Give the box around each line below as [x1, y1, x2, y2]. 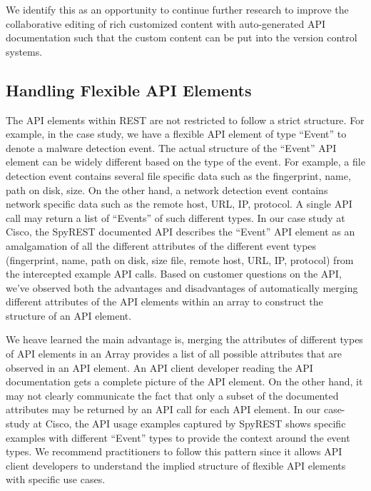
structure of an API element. [6, 308, 132, 323]
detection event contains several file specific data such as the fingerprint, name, [6, 168, 351, 183]
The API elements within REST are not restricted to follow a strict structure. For [6, 112, 365, 127]
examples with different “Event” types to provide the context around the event [6, 430, 350, 445]
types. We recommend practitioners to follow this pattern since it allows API [6, 444, 342, 459]
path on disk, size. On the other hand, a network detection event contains [6, 182, 328, 197]
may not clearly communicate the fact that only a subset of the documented [6, 388, 339, 403]
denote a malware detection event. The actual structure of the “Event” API [6, 140, 337, 155]
